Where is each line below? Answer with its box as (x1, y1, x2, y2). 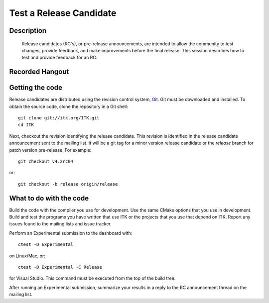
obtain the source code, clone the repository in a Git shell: (9, 103, 128, 109)
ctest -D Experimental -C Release (18, 264, 102, 270)
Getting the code (9, 84, 62, 92)
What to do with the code (9, 194, 89, 202)
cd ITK (18, 122, 34, 128)
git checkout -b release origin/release (18, 181, 118, 187)
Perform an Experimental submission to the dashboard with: (9, 230, 133, 236)
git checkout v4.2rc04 (18, 159, 74, 164)
